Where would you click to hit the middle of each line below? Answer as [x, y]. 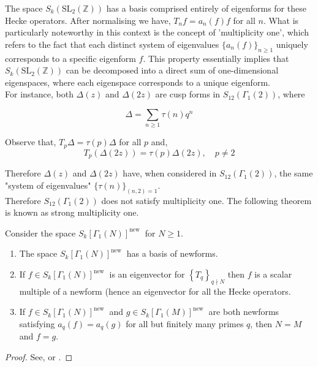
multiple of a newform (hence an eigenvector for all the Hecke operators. [155, 291]
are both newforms [244, 312]
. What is [281, 20]
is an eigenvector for [147, 274]
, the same [293, 173]
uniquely [292, 44]
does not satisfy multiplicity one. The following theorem [206, 200]
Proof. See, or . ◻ [39, 357]
